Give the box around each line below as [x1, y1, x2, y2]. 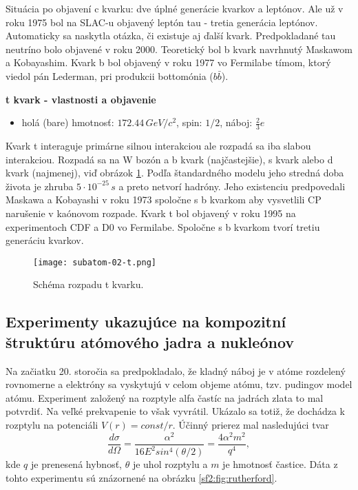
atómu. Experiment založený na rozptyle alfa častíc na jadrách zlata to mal [6, 390, 324, 405]
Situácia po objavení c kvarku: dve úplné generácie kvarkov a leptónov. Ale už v [6, 1, 344, 15]
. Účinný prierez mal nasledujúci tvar [172, 417, 329, 431]
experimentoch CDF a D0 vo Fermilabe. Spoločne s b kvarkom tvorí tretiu [6, 219, 320, 234]
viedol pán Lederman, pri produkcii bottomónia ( [6, 68, 213, 83]
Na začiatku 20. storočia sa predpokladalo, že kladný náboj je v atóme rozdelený [6, 363, 346, 378]
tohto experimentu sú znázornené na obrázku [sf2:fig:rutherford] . [6, 470, 277, 484]
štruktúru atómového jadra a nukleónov [6, 331, 295, 352]
